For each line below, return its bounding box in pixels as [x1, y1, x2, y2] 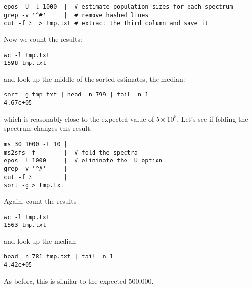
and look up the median [4, 235, 76, 246]
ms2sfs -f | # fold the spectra [4, 149, 138, 156]
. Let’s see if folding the [177, 113, 248, 124]
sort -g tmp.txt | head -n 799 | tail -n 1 [4, 91, 149, 98]
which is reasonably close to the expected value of [4, 113, 154, 124]
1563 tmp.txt [4, 222, 46, 229]
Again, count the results [4, 195, 77, 206]
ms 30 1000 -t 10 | [4, 140, 67, 148]
